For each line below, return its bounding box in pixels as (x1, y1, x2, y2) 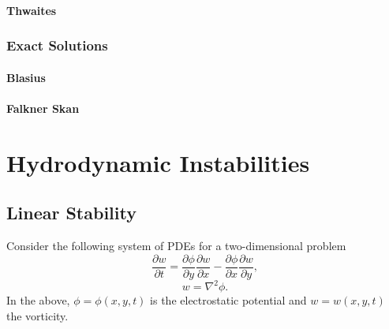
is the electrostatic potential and (150, 292, 307, 308)
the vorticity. (6, 307, 69, 323)
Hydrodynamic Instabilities (6, 146, 310, 178)
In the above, (6, 292, 70, 308)
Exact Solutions (6, 36, 108, 55)
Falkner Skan (6, 99, 80, 116)
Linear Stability (6, 200, 137, 225)
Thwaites (6, 2, 57, 18)
